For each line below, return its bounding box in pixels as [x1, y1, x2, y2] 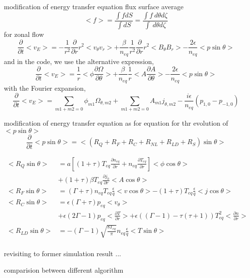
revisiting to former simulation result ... [4, 248, 121, 259]
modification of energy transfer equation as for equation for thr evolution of [4, 118, 228, 128]
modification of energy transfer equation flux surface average [4, 1, 184, 11]
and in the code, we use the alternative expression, [4, 56, 154, 66]
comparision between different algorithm [4, 264, 124, 275]
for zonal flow [4, 29, 44, 39]
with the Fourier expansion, [4, 82, 86, 93]
